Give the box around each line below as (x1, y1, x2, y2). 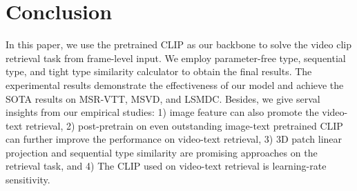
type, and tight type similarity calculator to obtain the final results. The (6, 64, 312, 79)
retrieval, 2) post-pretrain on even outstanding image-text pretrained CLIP (26, 118, 343, 132)
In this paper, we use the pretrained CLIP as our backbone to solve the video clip (6, 37, 351, 52)
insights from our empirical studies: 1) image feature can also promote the (6, 105, 319, 119)
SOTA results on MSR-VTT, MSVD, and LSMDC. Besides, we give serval (6, 91, 320, 105)
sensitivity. (6, 172, 50, 187)
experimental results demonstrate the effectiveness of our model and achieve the (6, 77, 344, 92)
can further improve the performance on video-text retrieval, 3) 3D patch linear (6, 132, 342, 146)
